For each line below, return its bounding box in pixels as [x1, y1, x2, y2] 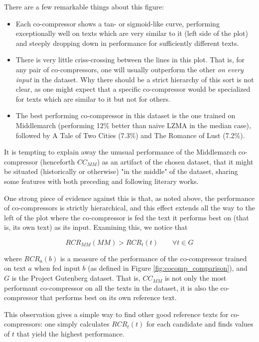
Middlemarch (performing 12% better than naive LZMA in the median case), [15, 120, 251, 130]
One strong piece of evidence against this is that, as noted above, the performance [4, 192, 255, 203]
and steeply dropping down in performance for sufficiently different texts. [15, 37, 239, 48]
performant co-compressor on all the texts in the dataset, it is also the [4, 282, 218, 293]
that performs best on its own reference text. [40, 292, 177, 303]
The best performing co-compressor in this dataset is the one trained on [15, 110, 236, 121]
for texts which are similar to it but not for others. [15, 93, 170, 104]
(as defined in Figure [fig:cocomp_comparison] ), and [88, 263, 248, 273]
